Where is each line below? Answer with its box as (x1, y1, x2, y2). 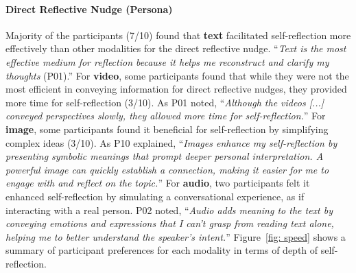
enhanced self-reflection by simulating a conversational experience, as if (5, 189, 305, 203)
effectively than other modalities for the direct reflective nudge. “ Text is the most (5, 41, 346, 56)
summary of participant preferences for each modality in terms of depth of (5, 243, 318, 257)
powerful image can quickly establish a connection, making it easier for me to (5, 162, 329, 176)
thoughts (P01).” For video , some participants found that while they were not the (5, 68, 349, 82)
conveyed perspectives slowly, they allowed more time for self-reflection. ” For (5, 108, 326, 123)
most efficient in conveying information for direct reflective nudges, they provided (5, 82, 347, 96)
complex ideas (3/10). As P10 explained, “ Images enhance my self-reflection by (5, 135, 337, 150)
